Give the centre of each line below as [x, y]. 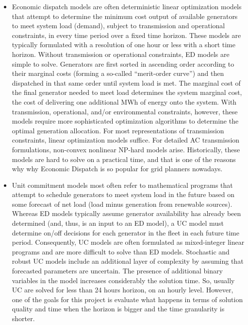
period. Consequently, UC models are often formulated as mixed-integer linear [128, 242]
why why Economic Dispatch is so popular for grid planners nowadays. [117, 169]
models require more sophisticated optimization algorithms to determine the [125, 121]
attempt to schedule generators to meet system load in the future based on [123, 194]
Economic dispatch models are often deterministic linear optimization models [127, 6]
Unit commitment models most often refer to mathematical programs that [122, 185]
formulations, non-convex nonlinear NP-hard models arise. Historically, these [126, 149]
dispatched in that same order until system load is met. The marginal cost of [126, 82]
